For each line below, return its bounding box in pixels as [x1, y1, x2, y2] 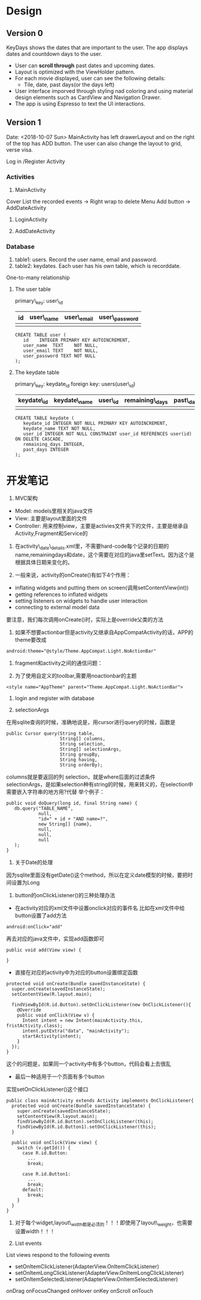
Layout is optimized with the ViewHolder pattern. [14, 68, 136, 76]
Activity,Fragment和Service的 [14, 530, 88, 537]
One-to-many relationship [6, 274, 70, 281]
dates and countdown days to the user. [6, 50, 103, 58]
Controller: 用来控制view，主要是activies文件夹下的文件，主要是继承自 [14, 523, 188, 530]
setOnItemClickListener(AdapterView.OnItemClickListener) [14, 1263, 160, 1270]
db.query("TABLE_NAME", [14, 806, 74, 812]
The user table [14, 286, 51, 293]
